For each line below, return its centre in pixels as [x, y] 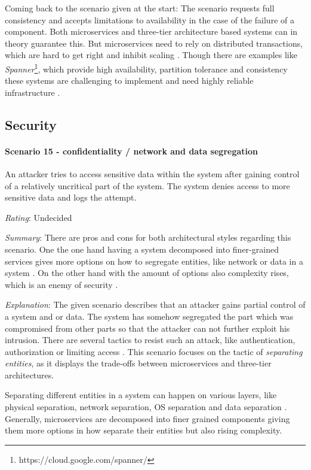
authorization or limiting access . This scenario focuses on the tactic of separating [154, 351]
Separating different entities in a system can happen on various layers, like [141, 395]
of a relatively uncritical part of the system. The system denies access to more [147, 185]
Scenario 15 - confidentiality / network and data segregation [131, 151]
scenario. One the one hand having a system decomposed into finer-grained [142, 249]
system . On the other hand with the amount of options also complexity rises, [147, 273]
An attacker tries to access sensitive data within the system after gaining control [152, 173]
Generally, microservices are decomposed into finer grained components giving [147, 418]
